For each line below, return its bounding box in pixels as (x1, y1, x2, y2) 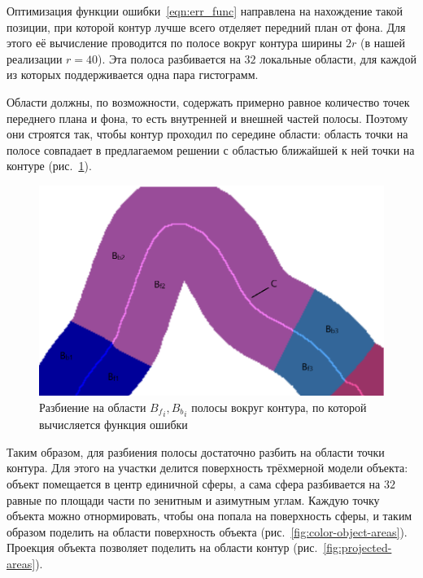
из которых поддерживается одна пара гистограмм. (7, 66, 259, 83)
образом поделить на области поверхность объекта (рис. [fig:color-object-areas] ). (7, 523, 408, 540)
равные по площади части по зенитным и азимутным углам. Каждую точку (7, 491, 380, 508)
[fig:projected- (323, 539, 392, 556)
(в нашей (360, 34, 405, 51)
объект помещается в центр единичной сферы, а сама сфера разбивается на (7, 475, 381, 493)
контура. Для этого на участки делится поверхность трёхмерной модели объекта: (7, 459, 408, 476)
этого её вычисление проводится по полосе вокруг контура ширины (7, 34, 342, 51)
